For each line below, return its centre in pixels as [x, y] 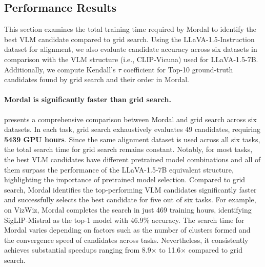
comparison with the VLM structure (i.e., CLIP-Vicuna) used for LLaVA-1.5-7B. [131, 59]
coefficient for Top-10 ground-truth [178, 69]
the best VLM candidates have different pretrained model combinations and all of [132, 159]
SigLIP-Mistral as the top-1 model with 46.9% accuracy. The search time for [124, 220]
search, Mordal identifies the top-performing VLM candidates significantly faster [130, 189]
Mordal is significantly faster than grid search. [88, 99]
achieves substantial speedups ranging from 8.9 [78, 250]
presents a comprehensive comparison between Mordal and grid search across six [130, 119]
